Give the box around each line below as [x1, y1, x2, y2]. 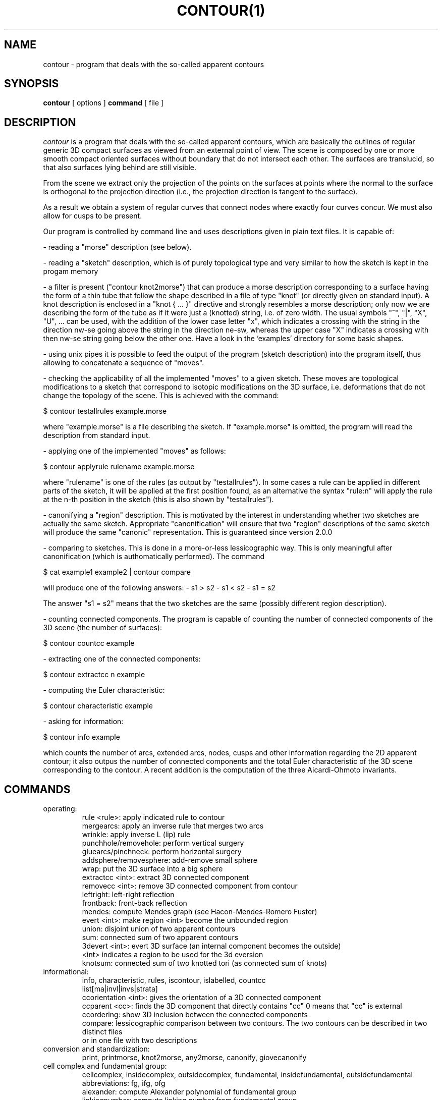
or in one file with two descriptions [82, 1036, 197, 1045]
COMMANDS [4, 783, 71, 796]
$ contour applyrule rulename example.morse [43, 462, 195, 471]
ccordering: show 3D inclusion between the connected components [82, 1010, 308, 1019]
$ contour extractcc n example [43, 670, 145, 679]
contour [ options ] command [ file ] [43, 98, 164, 107]
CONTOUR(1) [177, 2, 265, 19]
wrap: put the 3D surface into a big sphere [82, 864, 223, 873]
